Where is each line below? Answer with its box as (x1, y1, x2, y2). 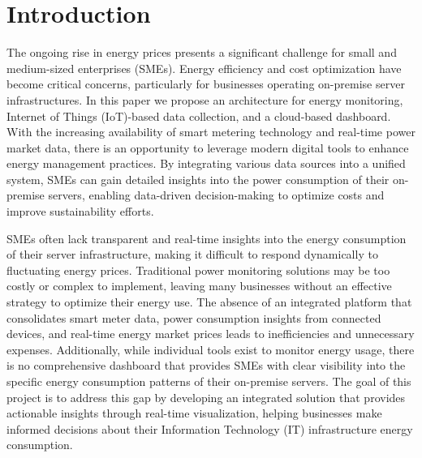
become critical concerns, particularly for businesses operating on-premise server (6, 75, 405, 92)
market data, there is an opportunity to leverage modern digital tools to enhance (6, 139, 409, 156)
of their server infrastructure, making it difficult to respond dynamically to (6, 246, 378, 263)
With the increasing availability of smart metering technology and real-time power (6, 123, 416, 140)
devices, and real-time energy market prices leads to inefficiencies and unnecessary (6, 325, 415, 342)
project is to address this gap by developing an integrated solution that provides (6, 388, 406, 405)
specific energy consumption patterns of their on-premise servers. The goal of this (6, 373, 411, 389)
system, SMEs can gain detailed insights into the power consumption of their (6, 170, 390, 187)
